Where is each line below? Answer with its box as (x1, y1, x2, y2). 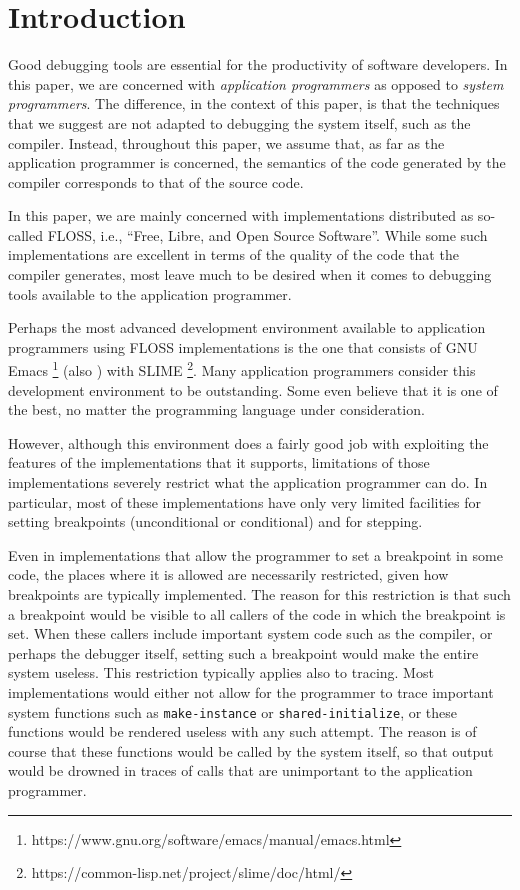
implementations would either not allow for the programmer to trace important (8, 682, 494, 702)
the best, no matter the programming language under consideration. (8, 399, 425, 420)
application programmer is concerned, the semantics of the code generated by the (8, 152, 506, 173)
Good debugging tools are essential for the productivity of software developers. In (8, 54, 508, 75)
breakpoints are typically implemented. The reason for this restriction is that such (8, 584, 511, 605)
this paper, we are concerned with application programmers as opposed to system (8, 73, 504, 94)
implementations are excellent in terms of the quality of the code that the (8, 244, 459, 265)
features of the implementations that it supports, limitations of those (8, 452, 430, 473)
